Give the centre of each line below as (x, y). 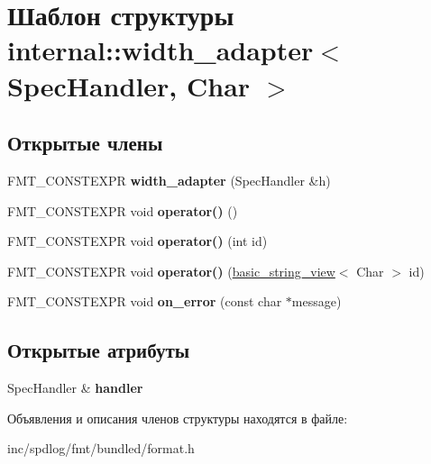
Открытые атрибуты (99, 350)
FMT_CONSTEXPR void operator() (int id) (138, 241)
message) (316, 301)
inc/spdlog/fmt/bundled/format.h (101, 448)
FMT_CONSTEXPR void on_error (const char (145, 301)
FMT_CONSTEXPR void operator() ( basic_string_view (171, 271)
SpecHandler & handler (75, 388)
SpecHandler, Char (129, 85)
